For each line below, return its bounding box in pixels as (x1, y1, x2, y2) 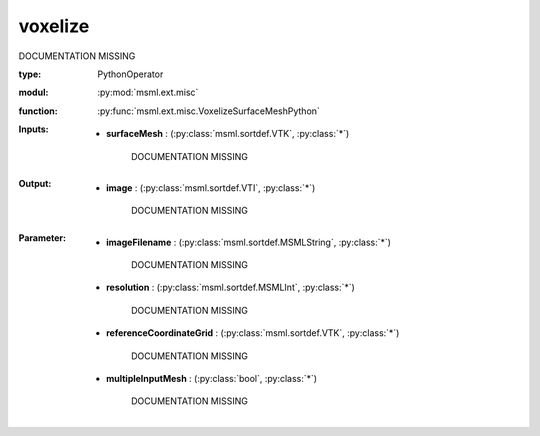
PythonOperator (97, 68, 164, 80)
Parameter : (18, 231, 67, 244)
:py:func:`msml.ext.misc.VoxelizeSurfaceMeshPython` (97, 105, 320, 117)
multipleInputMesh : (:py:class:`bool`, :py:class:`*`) (106, 373, 318, 385)
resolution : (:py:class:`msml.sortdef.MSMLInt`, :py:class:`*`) (106, 281, 355, 294)
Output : (18, 177, 52, 189)
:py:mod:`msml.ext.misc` (97, 86, 199, 99)
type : (18, 68, 42, 80)
